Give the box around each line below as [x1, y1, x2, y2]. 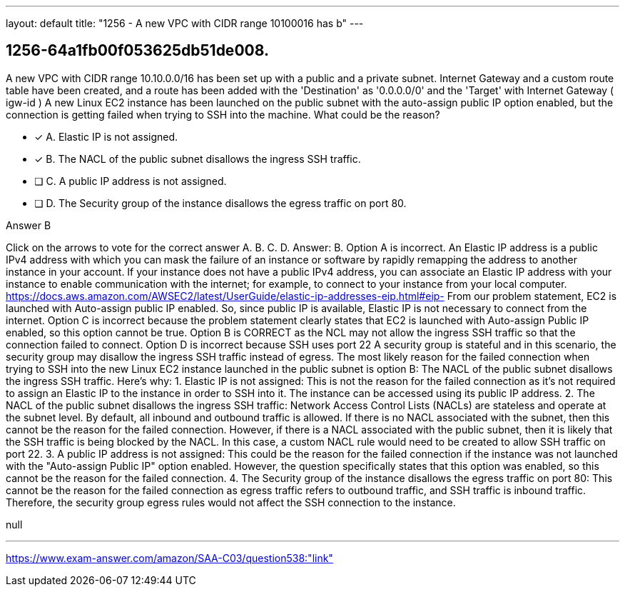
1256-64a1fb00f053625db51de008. [6, 41, 269, 60]
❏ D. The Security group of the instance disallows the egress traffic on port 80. [34, 196, 407, 209]
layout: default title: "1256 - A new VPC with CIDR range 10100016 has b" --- [6, 17, 364, 29]
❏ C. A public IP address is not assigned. [34, 174, 227, 187]
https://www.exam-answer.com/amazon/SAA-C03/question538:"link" [6, 551, 333, 564]
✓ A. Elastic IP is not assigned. [34, 130, 178, 143]
